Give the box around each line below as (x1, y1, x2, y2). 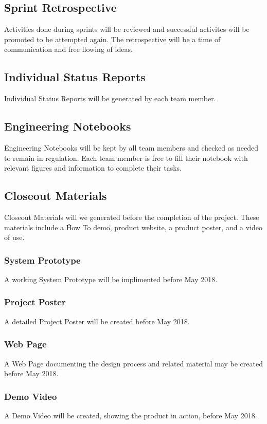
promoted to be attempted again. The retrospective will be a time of (4, 33, 221, 44)
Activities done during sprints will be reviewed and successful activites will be (4, 24, 250, 34)
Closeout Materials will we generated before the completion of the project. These (4, 211, 259, 222)
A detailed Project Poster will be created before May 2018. (4, 316, 190, 326)
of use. (4, 232, 25, 243)
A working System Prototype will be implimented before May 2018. (4, 273, 218, 284)
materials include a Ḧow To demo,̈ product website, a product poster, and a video (4, 222, 263, 232)
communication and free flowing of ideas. (4, 44, 133, 54)
